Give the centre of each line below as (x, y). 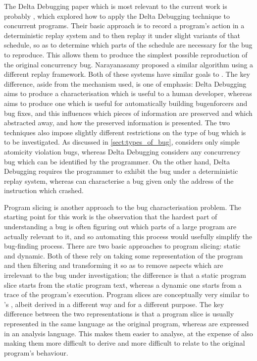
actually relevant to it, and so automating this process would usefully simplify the (128, 236)
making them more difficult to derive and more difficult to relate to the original (125, 343)
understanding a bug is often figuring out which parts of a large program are (120, 227)
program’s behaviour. (36, 352)
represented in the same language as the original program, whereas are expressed (127, 323)
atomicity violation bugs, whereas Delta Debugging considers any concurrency (122, 151)
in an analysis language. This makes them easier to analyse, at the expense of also (128, 333)
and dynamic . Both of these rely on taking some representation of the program (124, 255)
